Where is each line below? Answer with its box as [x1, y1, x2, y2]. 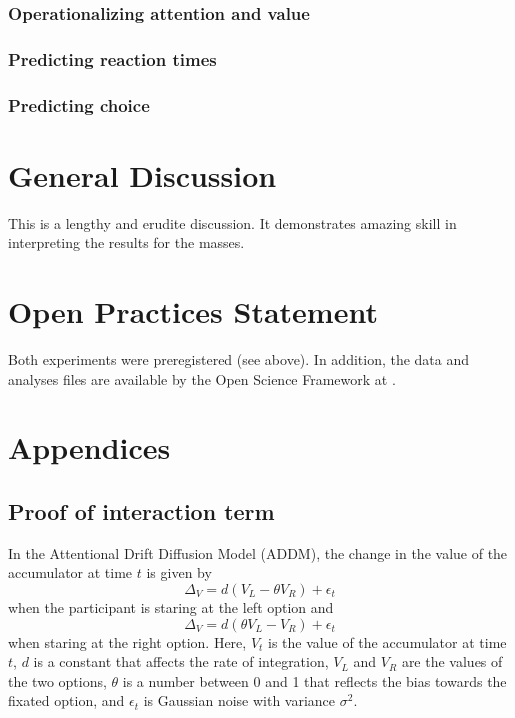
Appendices [8, 427, 171, 468]
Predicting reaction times [8, 46, 217, 71]
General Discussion [8, 154, 277, 195]
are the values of [401, 651, 503, 672]
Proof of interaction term [8, 495, 275, 526]
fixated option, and [8, 690, 125, 711]
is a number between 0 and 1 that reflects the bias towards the [122, 670, 507, 691]
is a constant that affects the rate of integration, [33, 651, 329, 672]
